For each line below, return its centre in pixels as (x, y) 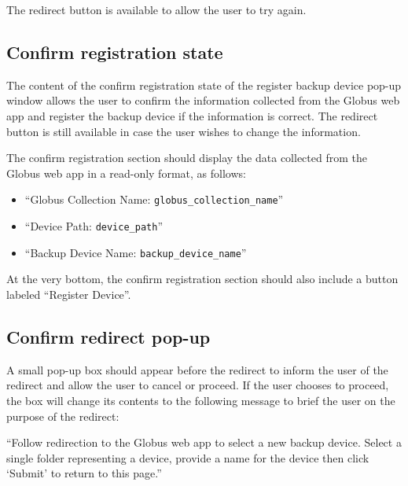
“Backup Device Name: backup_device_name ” (136, 252)
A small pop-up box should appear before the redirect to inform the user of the (197, 369)
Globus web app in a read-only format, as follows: (126, 173)
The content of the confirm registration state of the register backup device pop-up (204, 85)
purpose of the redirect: (63, 416)
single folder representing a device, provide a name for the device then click (188, 457)
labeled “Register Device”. (69, 294)
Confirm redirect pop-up (108, 336)
